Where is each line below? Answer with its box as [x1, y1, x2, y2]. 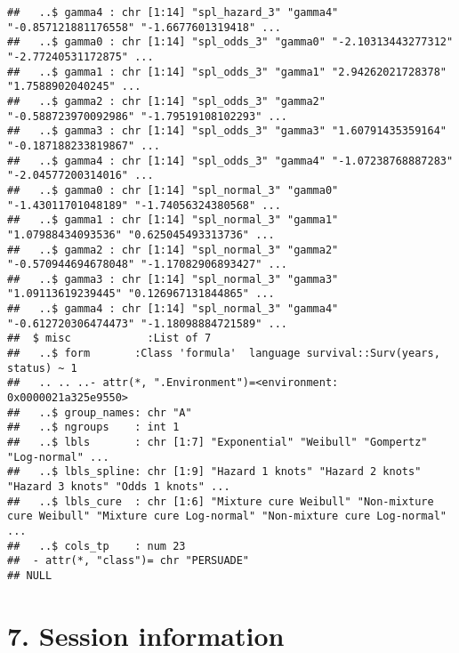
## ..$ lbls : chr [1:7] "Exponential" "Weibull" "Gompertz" [7, 436, 428, 449]
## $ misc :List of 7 [7, 332, 212, 345]
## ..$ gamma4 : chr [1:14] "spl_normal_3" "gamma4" [7, 302, 339, 316]
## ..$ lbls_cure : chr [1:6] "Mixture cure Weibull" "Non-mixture [7, 495, 434, 508]
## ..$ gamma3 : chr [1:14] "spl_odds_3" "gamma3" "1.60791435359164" [7, 125, 447, 138]
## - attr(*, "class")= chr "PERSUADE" [7, 554, 250, 568]
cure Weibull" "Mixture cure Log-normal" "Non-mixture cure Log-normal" [7, 510, 447, 523]
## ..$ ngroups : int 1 [7, 421, 180, 434]
